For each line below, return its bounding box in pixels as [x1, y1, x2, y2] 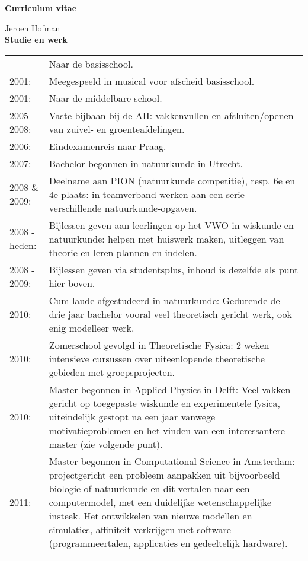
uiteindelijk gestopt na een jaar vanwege [49, 409, 215, 423]
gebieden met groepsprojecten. [49, 365, 175, 379]
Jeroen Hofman [5, 21, 60, 34]
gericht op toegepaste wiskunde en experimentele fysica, [49, 396, 280, 410]
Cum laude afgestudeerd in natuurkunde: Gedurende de [49, 293, 280, 307]
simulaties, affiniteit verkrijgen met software [49, 522, 231, 536]
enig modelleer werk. [49, 320, 134, 334]
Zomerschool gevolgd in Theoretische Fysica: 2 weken [49, 337, 269, 352]
